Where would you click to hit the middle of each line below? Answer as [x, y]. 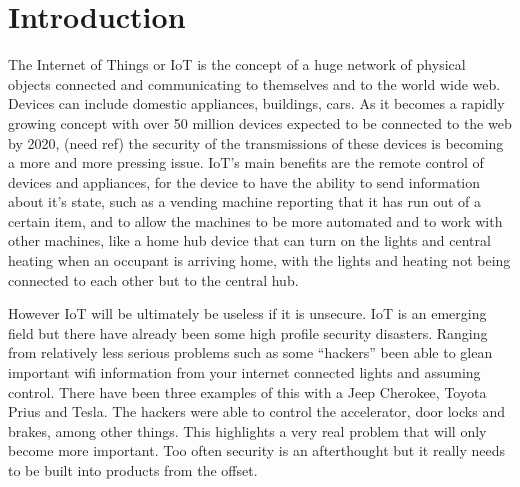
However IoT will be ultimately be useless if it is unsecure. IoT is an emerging [247, 313]
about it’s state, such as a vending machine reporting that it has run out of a [245, 201]
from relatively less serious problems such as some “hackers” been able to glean [250, 352]
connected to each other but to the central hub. [153, 279]
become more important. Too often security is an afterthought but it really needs [257, 450]
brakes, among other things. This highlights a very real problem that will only [247, 430]
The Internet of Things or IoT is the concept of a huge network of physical [237, 64]
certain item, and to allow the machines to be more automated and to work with [255, 220]
